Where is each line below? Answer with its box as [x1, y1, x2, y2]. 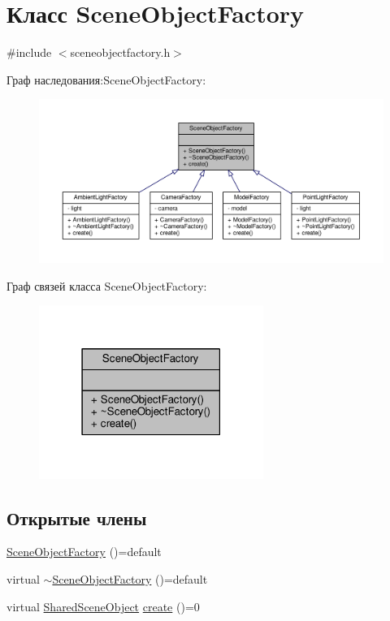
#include [6, 44, 52, 61]
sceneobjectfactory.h [70, 44, 171, 61]
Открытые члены [6, 505, 147, 530]
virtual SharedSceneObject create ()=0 [6, 597, 200, 615]
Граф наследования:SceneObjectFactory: [6, 71, 206, 88]
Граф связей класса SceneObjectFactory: [6, 277, 207, 294]
